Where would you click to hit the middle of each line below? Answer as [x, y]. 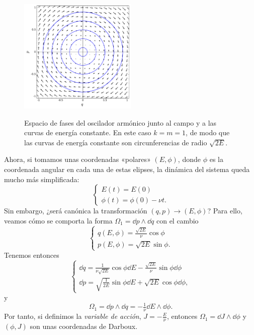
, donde [189, 159]
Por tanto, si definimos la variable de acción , [73, 316]
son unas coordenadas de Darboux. [84, 326]
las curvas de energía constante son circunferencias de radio [116, 142]
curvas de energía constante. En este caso [88, 132]
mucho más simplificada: [42, 179]
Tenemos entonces [32, 255]
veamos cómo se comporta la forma [58, 220]
